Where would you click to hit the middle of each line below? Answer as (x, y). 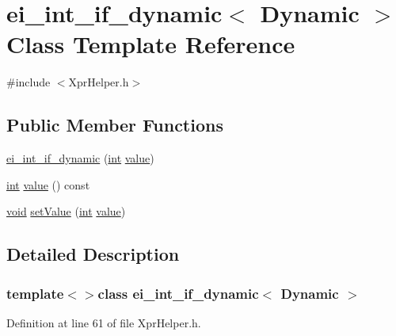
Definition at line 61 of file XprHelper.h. (104, 322)
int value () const (48, 184)
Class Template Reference (151, 44)
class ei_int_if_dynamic (178, 293)
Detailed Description (93, 254)
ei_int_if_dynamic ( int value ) (80, 158)
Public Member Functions (115, 125)
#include (29, 82)
